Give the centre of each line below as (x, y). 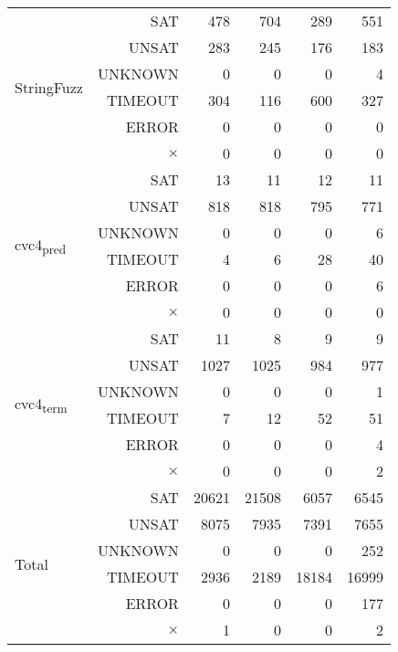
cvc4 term (41, 405)
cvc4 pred (41, 246)
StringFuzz (49, 87)
